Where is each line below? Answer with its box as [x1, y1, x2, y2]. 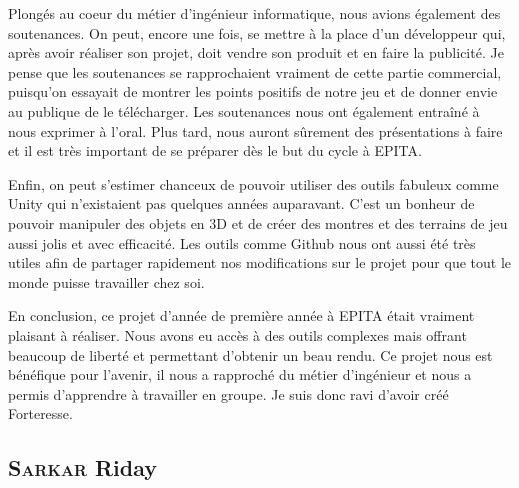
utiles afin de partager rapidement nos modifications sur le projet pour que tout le [8, 252, 512, 273]
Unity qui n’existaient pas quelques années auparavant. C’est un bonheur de [8, 193, 475, 214]
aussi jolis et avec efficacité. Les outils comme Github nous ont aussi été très [8, 232, 476, 253]
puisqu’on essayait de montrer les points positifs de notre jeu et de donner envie [8, 81, 498, 102]
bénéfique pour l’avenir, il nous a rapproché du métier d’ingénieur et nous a [8, 364, 472, 385]
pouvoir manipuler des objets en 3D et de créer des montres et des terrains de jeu [8, 212, 508, 233]
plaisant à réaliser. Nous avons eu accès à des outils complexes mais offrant [8, 324, 467, 345]
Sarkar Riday [8, 452, 158, 483]
